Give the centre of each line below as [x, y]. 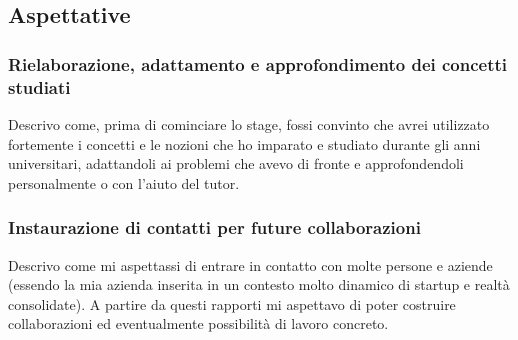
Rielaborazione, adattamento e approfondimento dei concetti [258, 63]
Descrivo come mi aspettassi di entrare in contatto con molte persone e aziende [250, 264]
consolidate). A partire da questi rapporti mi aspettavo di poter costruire [232, 303]
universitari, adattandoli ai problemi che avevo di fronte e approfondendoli [236, 163]
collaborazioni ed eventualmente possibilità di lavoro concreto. [198, 323]
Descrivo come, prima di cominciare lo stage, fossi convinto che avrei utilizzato [249, 123]
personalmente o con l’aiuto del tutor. [124, 182]
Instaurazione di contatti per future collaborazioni [214, 227]
